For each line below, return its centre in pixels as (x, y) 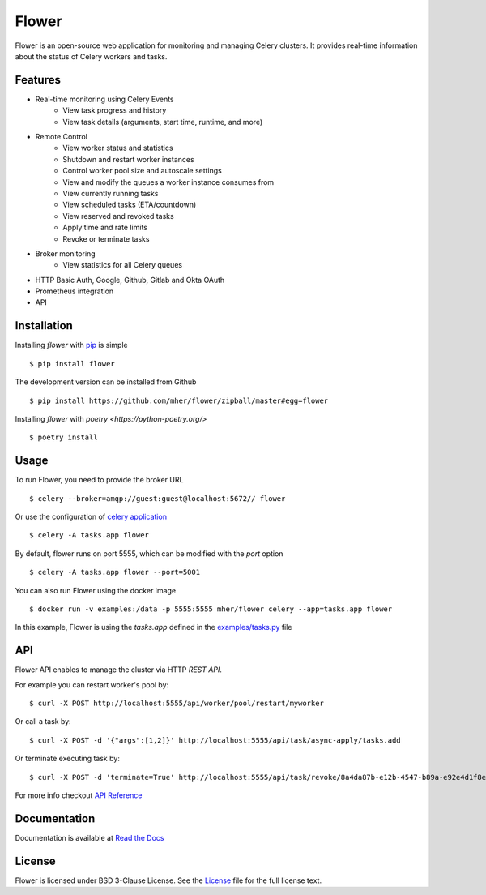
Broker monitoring (66, 253)
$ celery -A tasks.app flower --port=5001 (115, 572)
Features (38, 80)
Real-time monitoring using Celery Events (104, 99)
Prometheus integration (75, 291)
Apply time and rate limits (105, 228)
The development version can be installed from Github (106, 382)
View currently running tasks (111, 193)
